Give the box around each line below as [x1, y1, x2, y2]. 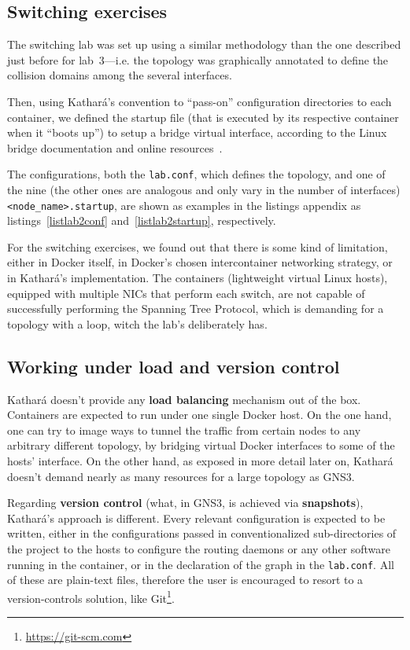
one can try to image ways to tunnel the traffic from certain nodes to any [7, 421, 361, 438]
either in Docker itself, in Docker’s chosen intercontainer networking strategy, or [7, 254, 393, 270]
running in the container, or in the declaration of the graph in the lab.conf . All [7, 556, 394, 572]
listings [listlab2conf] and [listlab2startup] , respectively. [7, 212, 276, 229]
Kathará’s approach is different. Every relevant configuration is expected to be [7, 509, 386, 526]
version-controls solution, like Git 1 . [7, 587, 175, 606]
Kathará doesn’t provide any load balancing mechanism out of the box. [7, 391, 361, 407]
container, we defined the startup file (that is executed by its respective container [7, 108, 399, 125]
